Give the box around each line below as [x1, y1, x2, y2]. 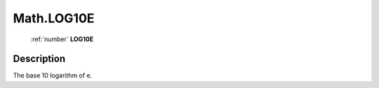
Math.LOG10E [13, 10, 95, 26]
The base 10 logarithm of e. [13, 71, 93, 80]
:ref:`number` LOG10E [30, 35, 94, 43]
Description [13, 53, 66, 65]
